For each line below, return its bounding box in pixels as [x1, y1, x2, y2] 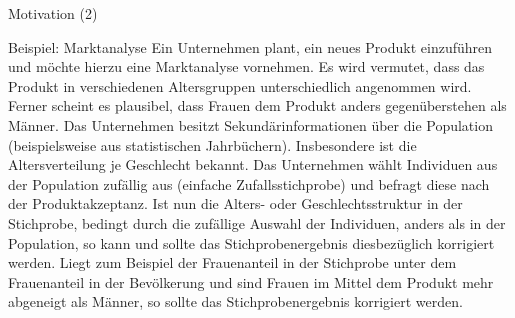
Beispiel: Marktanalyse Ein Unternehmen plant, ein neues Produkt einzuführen [8, 36, 493, 57]
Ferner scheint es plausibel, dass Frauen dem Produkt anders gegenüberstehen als [8, 95, 507, 116]
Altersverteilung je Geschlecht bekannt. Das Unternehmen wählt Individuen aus [8, 154, 498, 175]
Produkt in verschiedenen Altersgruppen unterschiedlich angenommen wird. [8, 75, 472, 96]
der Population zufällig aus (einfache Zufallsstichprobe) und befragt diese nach [8, 173, 490, 194]
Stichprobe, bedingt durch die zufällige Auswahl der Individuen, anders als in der [8, 212, 506, 233]
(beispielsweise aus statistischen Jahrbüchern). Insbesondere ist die [8, 134, 417, 155]
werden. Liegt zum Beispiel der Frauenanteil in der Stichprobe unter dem [8, 252, 457, 273]
